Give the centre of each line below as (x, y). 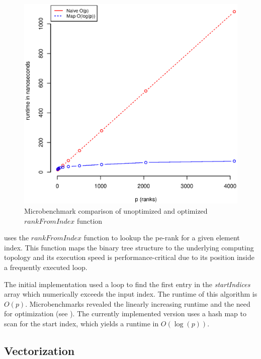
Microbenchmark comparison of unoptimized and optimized (116, 211)
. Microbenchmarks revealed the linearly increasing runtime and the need (138, 303)
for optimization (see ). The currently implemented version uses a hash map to (125, 313)
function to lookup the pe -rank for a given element (162, 238)
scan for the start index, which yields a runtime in (81, 323)
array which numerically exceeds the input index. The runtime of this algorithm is (131, 294)
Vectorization (39, 350)
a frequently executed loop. (46, 267)
